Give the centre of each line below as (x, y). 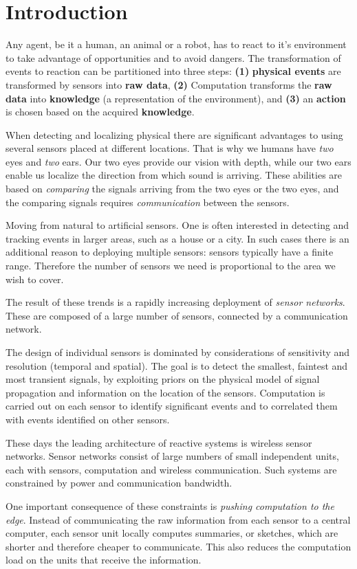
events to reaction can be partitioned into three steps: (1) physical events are (173, 71)
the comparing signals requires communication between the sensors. (148, 202)
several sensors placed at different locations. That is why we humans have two (170, 148)
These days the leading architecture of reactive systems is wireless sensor (159, 442)
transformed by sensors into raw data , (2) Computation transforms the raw (169, 84)
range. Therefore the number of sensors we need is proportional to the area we (171, 266)
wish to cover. (35, 279)
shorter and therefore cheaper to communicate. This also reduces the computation (178, 546)
